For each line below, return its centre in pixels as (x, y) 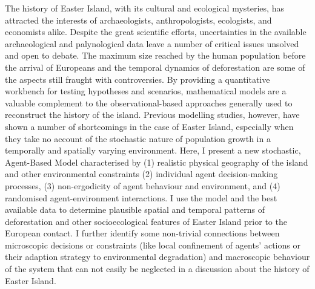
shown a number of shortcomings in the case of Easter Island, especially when (149, 126)
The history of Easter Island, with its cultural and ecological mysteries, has (144, 8)
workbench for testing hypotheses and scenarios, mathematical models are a (146, 91)
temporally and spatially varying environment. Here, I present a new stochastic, (153, 150)
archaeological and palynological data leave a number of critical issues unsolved (152, 43)
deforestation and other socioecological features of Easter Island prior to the (146, 221)
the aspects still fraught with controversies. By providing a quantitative (138, 79)
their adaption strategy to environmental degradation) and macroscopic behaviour (157, 257)
